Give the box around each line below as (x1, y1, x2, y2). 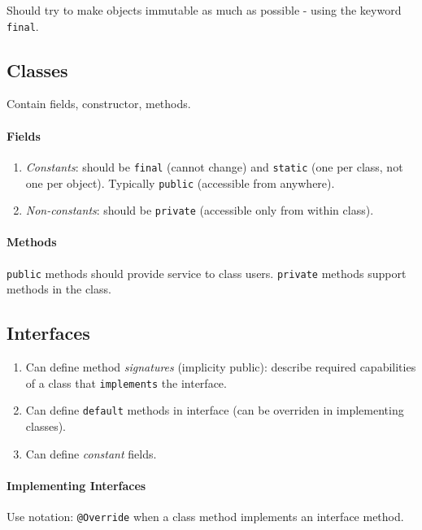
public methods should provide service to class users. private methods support (7, 264, 407, 281)
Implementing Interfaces (7, 476, 146, 493)
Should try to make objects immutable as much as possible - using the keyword (7, 2, 402, 18)
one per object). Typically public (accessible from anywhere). (25, 174, 335, 191)
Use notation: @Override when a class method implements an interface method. (7, 507, 404, 524)
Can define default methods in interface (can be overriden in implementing (25, 402, 404, 419)
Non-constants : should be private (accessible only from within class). (25, 202, 374, 219)
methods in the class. (7, 280, 111, 298)
